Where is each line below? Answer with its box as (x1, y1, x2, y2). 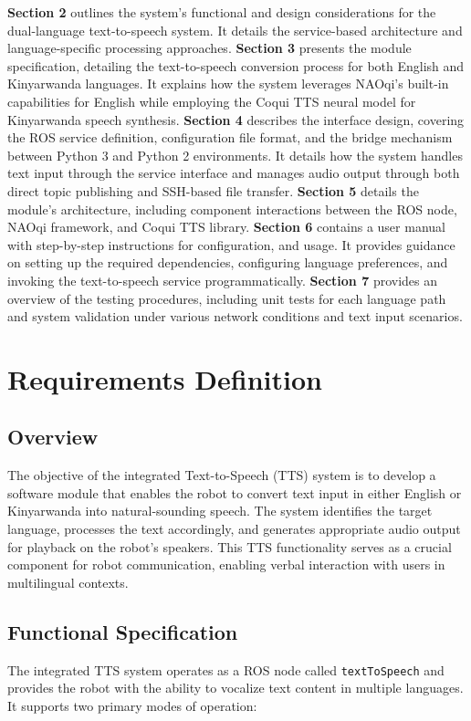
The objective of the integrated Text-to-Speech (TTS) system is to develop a (7, 465, 436, 485)
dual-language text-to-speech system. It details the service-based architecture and (7, 20, 463, 39)
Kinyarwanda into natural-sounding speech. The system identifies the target (7, 501, 433, 520)
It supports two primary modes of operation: (7, 695, 257, 715)
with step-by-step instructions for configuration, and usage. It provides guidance (7, 235, 455, 254)
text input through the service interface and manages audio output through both (7, 163, 460, 183)
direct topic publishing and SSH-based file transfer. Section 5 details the (7, 181, 419, 200)
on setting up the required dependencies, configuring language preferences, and (7, 253, 448, 272)
